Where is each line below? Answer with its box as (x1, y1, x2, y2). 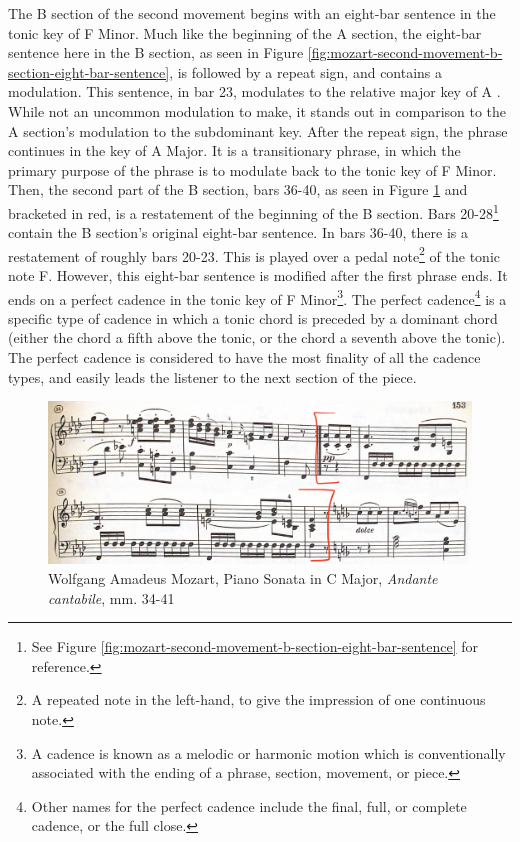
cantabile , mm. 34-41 (48, 587, 175, 608)
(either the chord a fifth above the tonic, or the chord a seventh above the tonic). (8, 327, 506, 348)
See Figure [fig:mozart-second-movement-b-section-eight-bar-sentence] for (31, 636, 478, 657)
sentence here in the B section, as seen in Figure (8, 42, 304, 63)
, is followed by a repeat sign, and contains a (169, 61, 443, 82)
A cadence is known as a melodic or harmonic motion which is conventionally (31, 742, 506, 763)
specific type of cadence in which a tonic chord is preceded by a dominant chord (8, 307, 498, 328)
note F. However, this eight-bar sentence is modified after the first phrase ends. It (8, 265, 508, 286)
